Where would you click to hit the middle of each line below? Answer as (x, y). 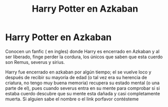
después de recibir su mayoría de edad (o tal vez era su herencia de (76, 77)
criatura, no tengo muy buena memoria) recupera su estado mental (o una (82, 83)
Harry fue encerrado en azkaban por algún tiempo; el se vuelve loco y (78, 72)
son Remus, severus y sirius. (35, 62)
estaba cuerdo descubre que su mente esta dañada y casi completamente (83, 93)
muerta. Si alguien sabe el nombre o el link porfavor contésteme (72, 99)
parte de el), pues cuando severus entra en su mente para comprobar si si (83, 88)
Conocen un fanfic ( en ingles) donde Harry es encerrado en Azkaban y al (82, 51)
